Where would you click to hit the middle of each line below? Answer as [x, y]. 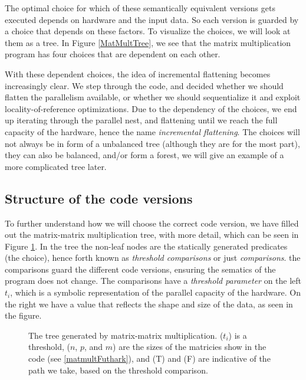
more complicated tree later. [56, 166]
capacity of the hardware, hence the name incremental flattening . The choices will [152, 131]
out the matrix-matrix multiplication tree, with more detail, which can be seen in [152, 235]
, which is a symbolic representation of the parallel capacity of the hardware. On [155, 292]
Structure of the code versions [99, 198]
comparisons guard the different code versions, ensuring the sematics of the [140, 269]
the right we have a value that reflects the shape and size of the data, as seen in [149, 304]
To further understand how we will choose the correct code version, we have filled [152, 223]
